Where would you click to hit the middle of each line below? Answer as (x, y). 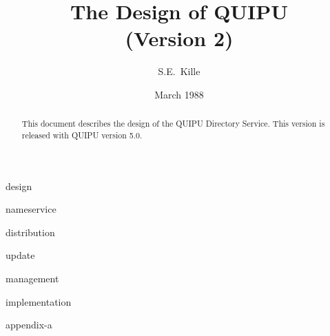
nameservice (31, 209)
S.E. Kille (179, 71)
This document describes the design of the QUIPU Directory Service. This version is (173, 124)
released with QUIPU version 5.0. (82, 135)
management (32, 278)
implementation (39, 301)
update (20, 255)
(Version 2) (179, 38)
